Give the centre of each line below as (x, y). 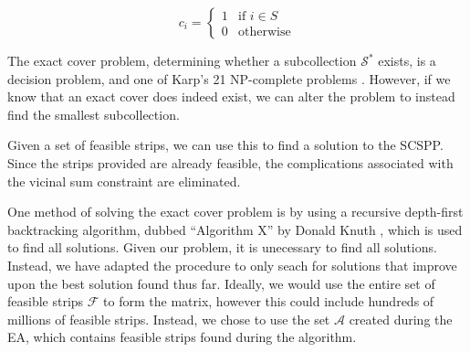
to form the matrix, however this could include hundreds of (269, 301)
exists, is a (407, 60)
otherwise (265, 32)
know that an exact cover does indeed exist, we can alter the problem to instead (231, 96)
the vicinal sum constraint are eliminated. (124, 181)
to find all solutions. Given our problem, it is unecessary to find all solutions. (222, 247)
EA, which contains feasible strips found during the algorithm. (182, 337)
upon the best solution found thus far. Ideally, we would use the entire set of (221, 283)
